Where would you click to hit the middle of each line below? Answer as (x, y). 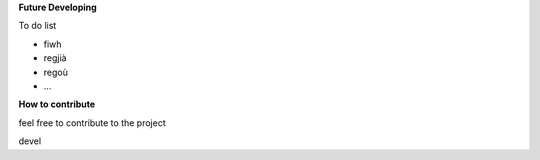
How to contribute (57, 104)
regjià (55, 58)
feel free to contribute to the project (92, 122)
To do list (37, 26)
